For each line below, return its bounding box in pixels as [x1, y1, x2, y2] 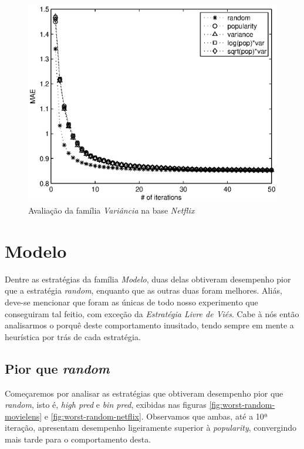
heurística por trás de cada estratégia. [5, 330, 141, 342]
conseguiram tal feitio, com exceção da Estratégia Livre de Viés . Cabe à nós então [5, 307, 299, 320]
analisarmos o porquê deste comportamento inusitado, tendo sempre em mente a [5, 319, 294, 331]
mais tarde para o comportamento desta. [5, 433, 151, 445]
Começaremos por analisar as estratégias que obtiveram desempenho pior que [5, 387, 283, 399]
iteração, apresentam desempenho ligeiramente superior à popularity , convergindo [5, 421, 297, 434]
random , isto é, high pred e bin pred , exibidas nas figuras [5, 398, 207, 411]
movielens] [5, 410, 42, 422]
